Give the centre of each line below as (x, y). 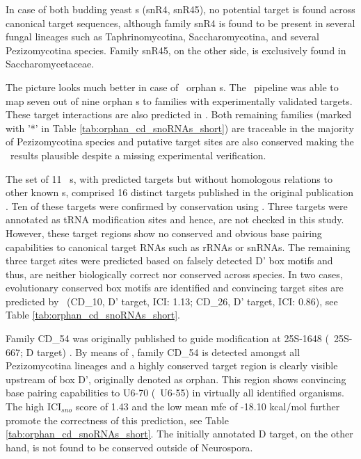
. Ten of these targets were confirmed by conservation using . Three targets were (177, 206)
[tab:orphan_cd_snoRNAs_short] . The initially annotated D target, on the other (179, 434)
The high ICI (34, 406)
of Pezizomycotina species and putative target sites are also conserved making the (180, 142)
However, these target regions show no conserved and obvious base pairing (164, 233)
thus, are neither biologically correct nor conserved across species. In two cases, (174, 274)
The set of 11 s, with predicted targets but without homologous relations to (169, 178)
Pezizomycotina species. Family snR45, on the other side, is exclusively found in (176, 50)
